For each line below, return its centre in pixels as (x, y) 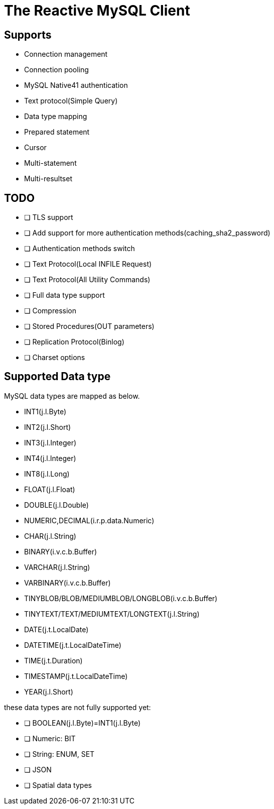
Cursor (35, 148)
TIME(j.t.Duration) (53, 660)
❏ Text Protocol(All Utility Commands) (87, 280)
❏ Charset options (55, 358)
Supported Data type (57, 377)
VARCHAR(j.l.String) (57, 567)
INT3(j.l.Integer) (50, 442)
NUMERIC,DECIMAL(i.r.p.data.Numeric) (89, 520)
